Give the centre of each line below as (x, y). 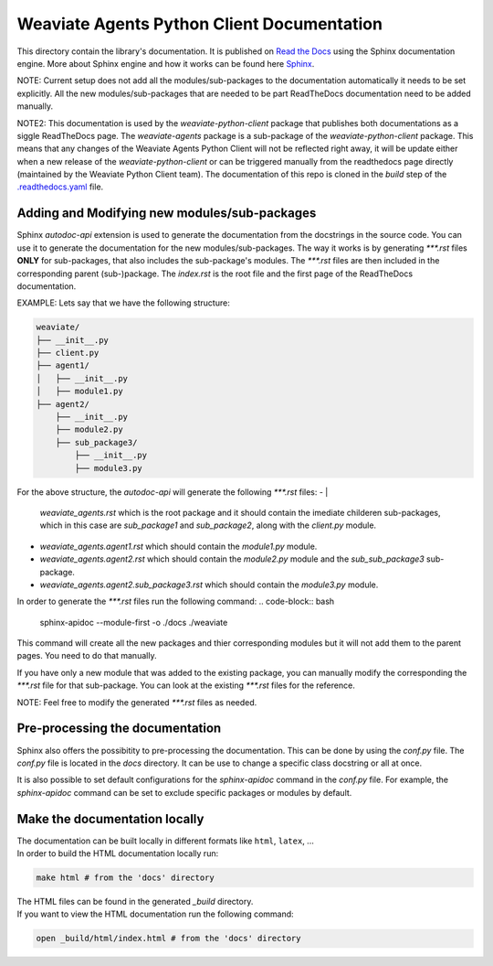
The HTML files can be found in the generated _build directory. (135, 902)
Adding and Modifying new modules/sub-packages (167, 214)
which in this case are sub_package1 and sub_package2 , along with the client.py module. (208, 525)
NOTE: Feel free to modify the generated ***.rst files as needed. (137, 702)
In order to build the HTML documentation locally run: (118, 853)
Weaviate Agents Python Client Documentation (200, 24)
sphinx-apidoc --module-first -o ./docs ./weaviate (134, 622)
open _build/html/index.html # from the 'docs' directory (168, 939)
